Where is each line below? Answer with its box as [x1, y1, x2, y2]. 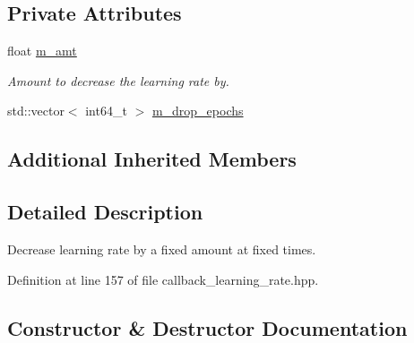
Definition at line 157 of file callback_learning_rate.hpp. [7, 270, 319, 288]
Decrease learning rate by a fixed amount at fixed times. [7, 239, 316, 258]
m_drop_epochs [151, 101, 244, 120]
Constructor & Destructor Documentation [7, 313, 408, 341]
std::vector [7, 101, 65, 120]
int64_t [85, 101, 127, 120]
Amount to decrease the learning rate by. [7, 71, 229, 90]
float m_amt [7, 41, 77, 60]
